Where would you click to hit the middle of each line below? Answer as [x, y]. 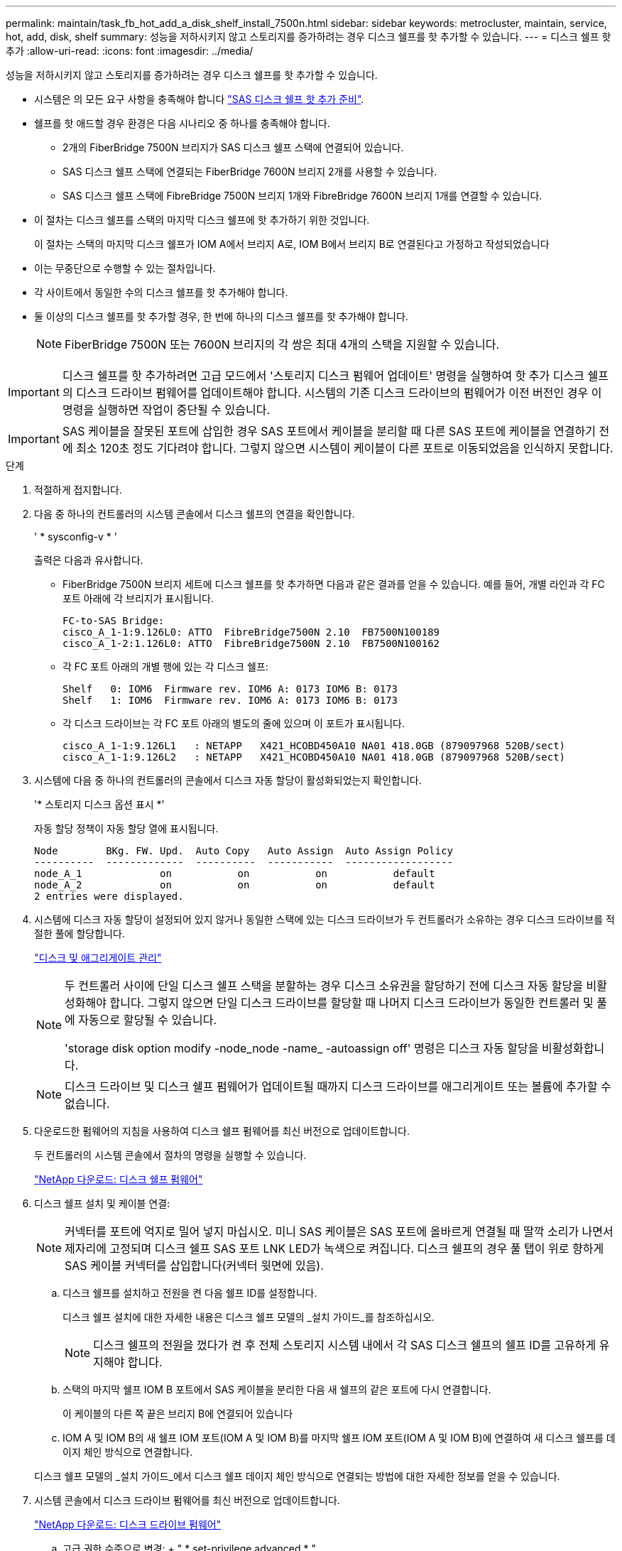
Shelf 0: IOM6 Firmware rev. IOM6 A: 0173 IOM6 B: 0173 [230, 689]
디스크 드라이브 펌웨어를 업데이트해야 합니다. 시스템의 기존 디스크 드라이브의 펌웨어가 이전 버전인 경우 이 [339, 393]
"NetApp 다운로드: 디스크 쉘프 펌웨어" [119, 1179]
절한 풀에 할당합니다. [80, 934]
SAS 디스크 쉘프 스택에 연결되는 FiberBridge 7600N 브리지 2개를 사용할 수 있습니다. [250, 172]
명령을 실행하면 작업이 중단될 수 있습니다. [166, 410]
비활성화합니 [573, 1048]
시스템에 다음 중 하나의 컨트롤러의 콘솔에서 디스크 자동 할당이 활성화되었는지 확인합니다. [228, 780]
